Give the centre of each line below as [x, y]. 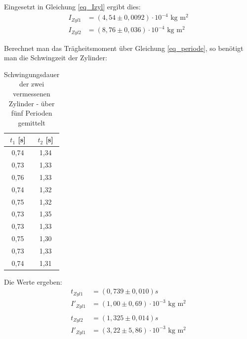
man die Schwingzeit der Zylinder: [56, 58]
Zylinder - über [32, 103]
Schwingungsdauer [32, 74]
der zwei [32, 84]
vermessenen [32, 93]
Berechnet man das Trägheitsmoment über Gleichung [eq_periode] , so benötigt [124, 48]
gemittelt [32, 122]
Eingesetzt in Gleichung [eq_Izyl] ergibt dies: [72, 6]
